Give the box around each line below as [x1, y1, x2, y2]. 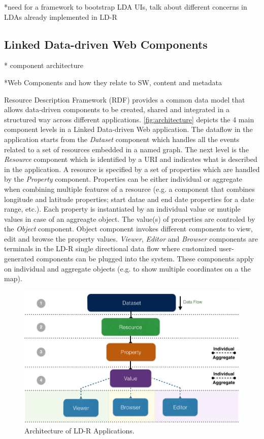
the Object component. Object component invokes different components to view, [4, 223, 253, 234]
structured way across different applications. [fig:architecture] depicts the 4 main [4, 114, 254, 124]
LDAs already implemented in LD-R [4, 11, 117, 22]
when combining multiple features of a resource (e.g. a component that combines [4, 183, 255, 194]
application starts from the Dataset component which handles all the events [4, 133, 240, 144]
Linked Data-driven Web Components [4, 36, 208, 52]
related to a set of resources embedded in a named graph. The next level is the [4, 144, 249, 154]
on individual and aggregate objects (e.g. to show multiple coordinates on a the [4, 263, 251, 274]
